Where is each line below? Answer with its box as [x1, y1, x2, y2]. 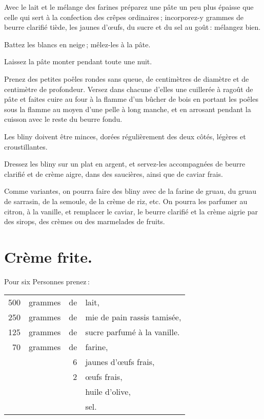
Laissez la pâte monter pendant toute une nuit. [4, 56, 152, 67]
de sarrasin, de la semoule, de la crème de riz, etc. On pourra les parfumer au [4, 195, 248, 206]
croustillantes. [4, 141, 48, 152]
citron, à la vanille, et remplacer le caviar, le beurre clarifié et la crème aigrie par [4, 206, 258, 216]
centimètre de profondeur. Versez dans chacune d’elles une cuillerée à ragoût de [4, 83, 253, 94]
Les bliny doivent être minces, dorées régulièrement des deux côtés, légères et [4, 131, 246, 141]
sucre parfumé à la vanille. [85, 326, 180, 338]
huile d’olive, [85, 386, 131, 398]
